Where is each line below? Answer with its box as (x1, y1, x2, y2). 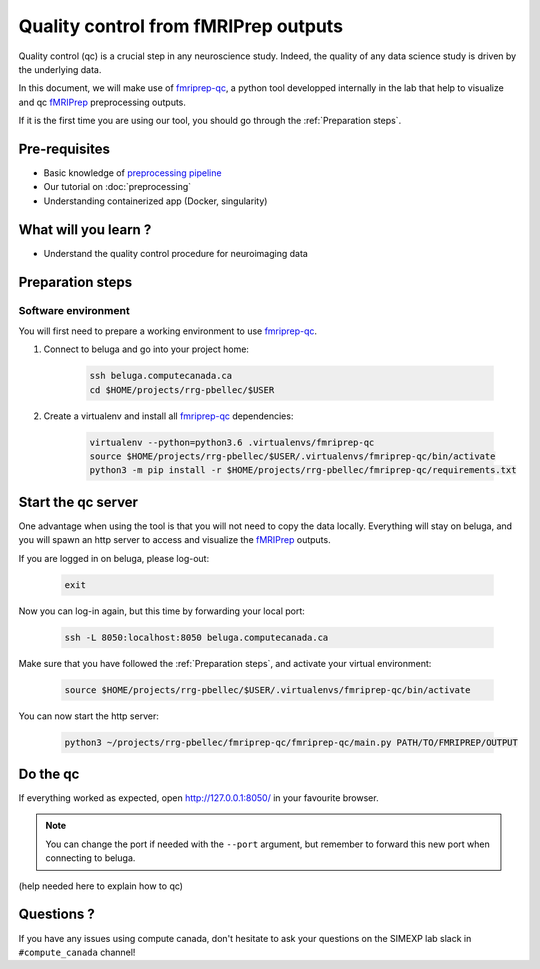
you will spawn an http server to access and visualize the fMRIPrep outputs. (18, 534, 331, 546)
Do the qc (18, 765, 80, 782)
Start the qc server (18, 493, 139, 510)
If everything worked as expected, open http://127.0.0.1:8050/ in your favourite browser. (18, 792, 379, 804)
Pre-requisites (18, 140, 110, 157)
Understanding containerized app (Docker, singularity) (43, 195, 268, 207)
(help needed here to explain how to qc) (18, 880, 184, 892)
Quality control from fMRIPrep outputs (18, 15, 344, 37)
